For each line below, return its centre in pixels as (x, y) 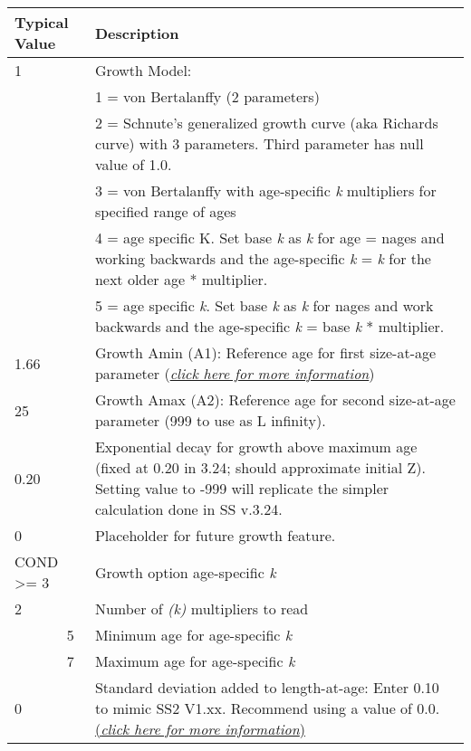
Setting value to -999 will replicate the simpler (242, 488)
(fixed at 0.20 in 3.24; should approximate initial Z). (260, 467)
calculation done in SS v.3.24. (188, 509)
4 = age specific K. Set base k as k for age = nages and (269, 238)
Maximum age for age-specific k (195, 661)
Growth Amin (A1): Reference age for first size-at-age (265, 352)
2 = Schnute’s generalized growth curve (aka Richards (266, 123)
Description (137, 33)
